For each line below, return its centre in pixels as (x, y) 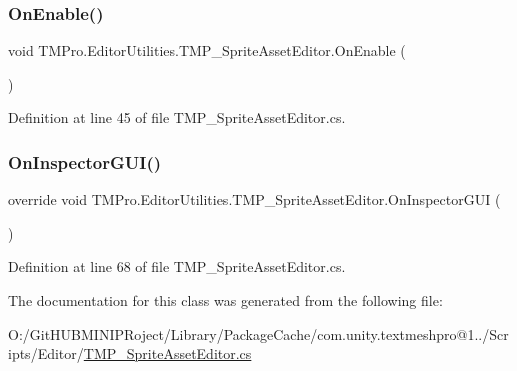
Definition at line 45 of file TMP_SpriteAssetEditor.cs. (177, 117)
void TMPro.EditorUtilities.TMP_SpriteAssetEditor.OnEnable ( (207, 50)
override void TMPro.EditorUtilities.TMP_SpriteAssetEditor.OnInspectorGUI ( (254, 199)
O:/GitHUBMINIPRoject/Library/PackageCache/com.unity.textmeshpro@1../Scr (258, 333)
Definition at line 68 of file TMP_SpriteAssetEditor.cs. (177, 266)
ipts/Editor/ (46, 353)
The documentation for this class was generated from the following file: (225, 300)
